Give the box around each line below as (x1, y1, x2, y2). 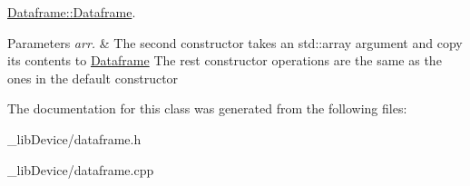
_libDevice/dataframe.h (7, 129, 142, 148)
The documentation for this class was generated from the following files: (7, 99, 407, 118)
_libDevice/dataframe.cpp (7, 160, 154, 179)
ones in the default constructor (7, 68, 179, 87)
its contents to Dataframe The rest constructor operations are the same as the (7, 51, 442, 70)
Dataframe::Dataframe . (7, 3, 136, 21)
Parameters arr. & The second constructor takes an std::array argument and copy (7, 33, 463, 52)
